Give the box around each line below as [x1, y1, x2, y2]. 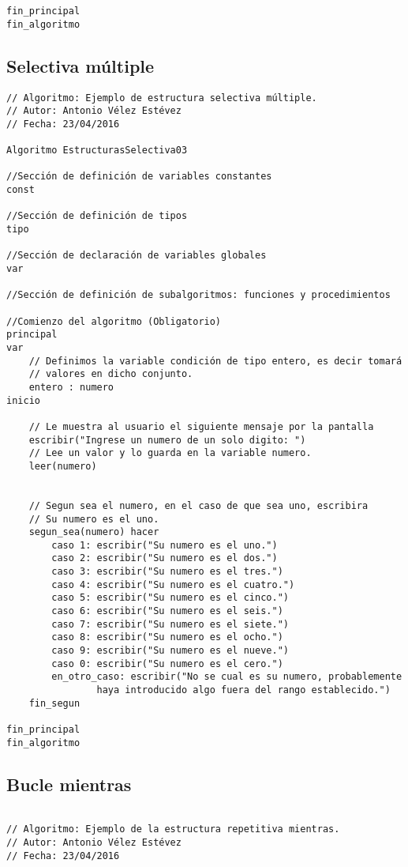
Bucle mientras [6, 771, 132, 796]
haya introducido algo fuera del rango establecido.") [96, 684, 391, 696]
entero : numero [28, 381, 114, 393]
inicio [6, 394, 40, 406]
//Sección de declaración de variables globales [6, 250, 267, 262]
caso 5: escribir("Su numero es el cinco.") [51, 592, 289, 604]
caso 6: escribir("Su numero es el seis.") [51, 605, 283, 617]
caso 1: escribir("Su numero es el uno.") [51, 539, 278, 551]
